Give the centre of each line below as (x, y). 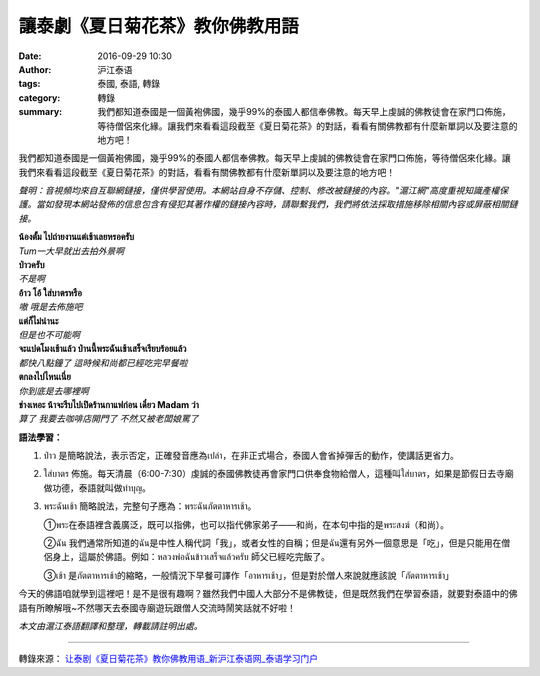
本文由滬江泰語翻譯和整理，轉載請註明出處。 (110, 626)
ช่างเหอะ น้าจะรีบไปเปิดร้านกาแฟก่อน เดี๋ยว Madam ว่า (108, 404)
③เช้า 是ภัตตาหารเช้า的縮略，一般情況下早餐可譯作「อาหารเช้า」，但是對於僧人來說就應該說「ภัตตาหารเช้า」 (249, 575)
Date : (30, 56)
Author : (35, 69)
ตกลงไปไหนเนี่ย (45, 377)
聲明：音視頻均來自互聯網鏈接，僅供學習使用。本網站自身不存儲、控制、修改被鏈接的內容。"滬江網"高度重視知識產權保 (263, 191)
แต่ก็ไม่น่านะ (38, 321)
